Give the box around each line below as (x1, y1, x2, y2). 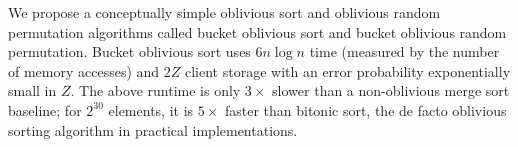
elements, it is (108, 99, 194, 120)
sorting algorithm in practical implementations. (8, 119, 298, 140)
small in (8, 80, 57, 101)
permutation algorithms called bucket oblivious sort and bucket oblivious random (8, 21, 507, 42)
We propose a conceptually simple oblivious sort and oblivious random (8, 2, 441, 22)
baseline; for (8, 99, 82, 120)
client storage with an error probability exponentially (185, 60, 511, 81)
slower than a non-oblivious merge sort (272, 80, 510, 101)
